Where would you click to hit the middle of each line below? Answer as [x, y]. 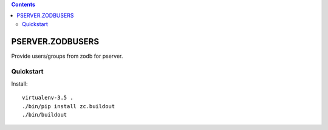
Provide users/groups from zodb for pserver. [67, 56]
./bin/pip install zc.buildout [69, 106]
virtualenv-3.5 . [48, 98]
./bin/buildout [45, 115]
